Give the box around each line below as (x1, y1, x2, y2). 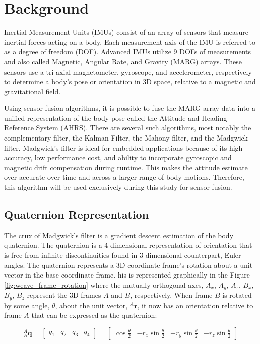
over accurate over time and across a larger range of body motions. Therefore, (4, 172, 244, 182)
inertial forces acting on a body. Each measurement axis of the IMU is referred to (4, 36, 255, 47)
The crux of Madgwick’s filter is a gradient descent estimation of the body (4, 230, 234, 240)
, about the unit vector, (55, 300, 128, 310)
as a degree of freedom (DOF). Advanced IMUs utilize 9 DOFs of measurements (4, 46, 251, 57)
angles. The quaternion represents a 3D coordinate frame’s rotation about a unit (4, 259, 253, 270)
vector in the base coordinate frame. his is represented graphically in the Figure (4, 269, 250, 280)
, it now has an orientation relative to (137, 300, 253, 310)
